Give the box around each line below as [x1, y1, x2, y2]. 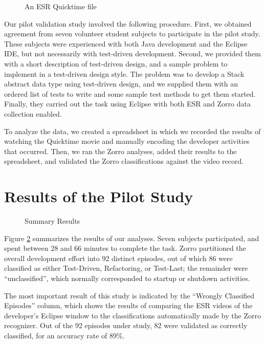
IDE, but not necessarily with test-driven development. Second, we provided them [4, 48, 261, 59]
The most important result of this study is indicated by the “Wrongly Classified [4, 290, 255, 300]
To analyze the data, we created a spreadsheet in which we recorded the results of [4, 125, 261, 136]
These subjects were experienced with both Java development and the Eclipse [4, 38, 248, 49]
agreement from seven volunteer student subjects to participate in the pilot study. [4, 28, 260, 39]
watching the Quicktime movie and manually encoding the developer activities [4, 136, 250, 146]
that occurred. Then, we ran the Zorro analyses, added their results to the [4, 145, 237, 156]
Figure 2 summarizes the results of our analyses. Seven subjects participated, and [4, 232, 259, 243]
